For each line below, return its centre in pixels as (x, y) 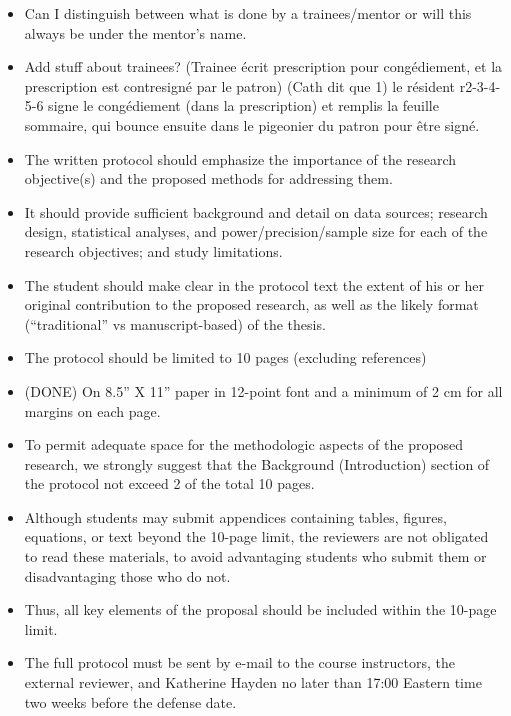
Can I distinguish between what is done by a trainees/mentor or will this (248, 13)
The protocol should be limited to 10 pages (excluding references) (225, 357)
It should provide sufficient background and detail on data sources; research (256, 211)
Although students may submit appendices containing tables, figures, (235, 516)
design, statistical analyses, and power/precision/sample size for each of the (256, 231)
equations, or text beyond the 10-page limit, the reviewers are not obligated (256, 536)
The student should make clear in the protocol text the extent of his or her (254, 284)
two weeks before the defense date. (130, 701)
